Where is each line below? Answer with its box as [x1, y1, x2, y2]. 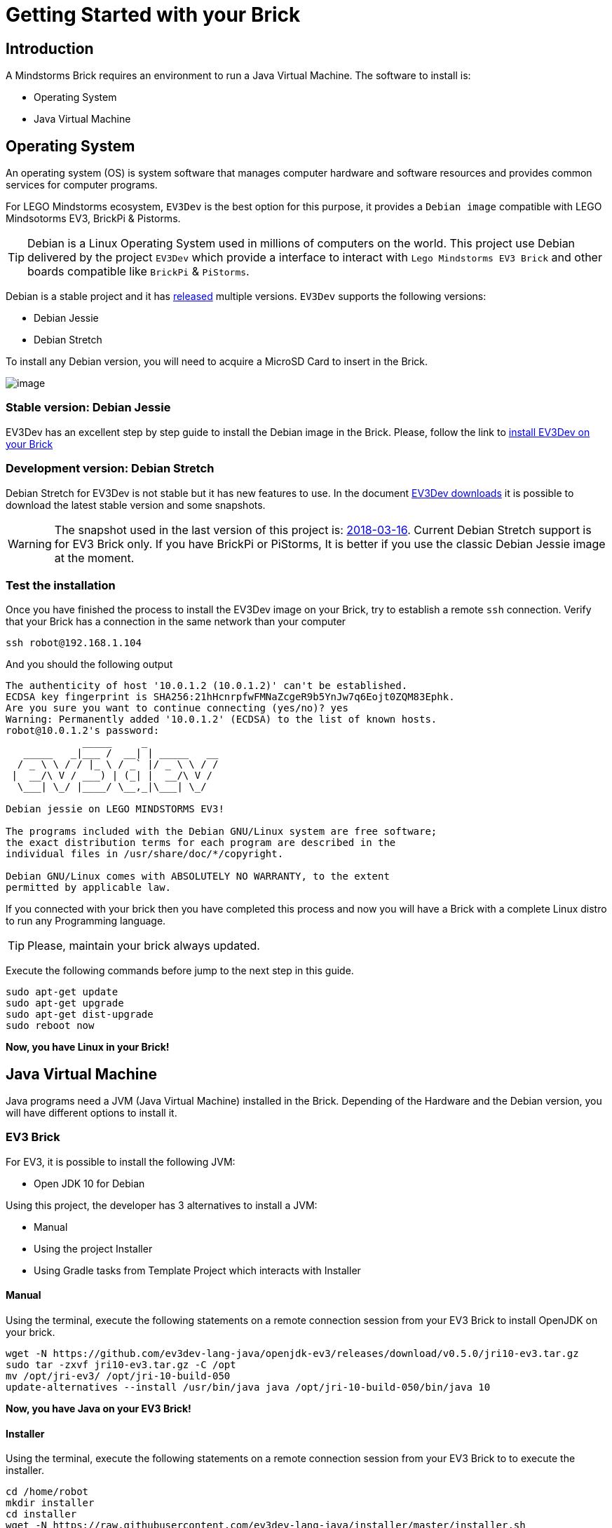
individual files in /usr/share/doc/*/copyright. [6, 848, 284, 860]
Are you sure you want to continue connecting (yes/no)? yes [6, 702, 348, 714]
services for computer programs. [6, 179, 158, 191]
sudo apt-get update [6, 986, 118, 998]
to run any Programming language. [6, 915, 166, 927]
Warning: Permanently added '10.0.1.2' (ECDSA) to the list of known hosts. [6, 714, 437, 725]
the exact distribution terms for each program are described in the [6, 837, 396, 849]
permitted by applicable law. [6, 882, 172, 894]
